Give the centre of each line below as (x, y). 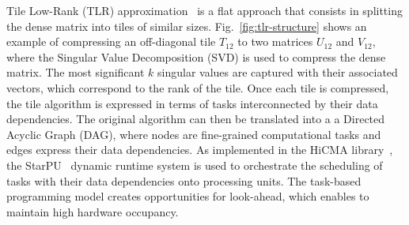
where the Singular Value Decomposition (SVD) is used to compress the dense (196, 56)
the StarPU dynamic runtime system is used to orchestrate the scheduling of (195, 165)
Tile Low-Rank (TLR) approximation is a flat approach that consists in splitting (204, 10)
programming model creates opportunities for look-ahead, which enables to (188, 196)
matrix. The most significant (76, 72)
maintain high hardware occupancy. (93, 211)
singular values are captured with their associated (278, 72)
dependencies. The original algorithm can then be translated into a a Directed (196, 119)
